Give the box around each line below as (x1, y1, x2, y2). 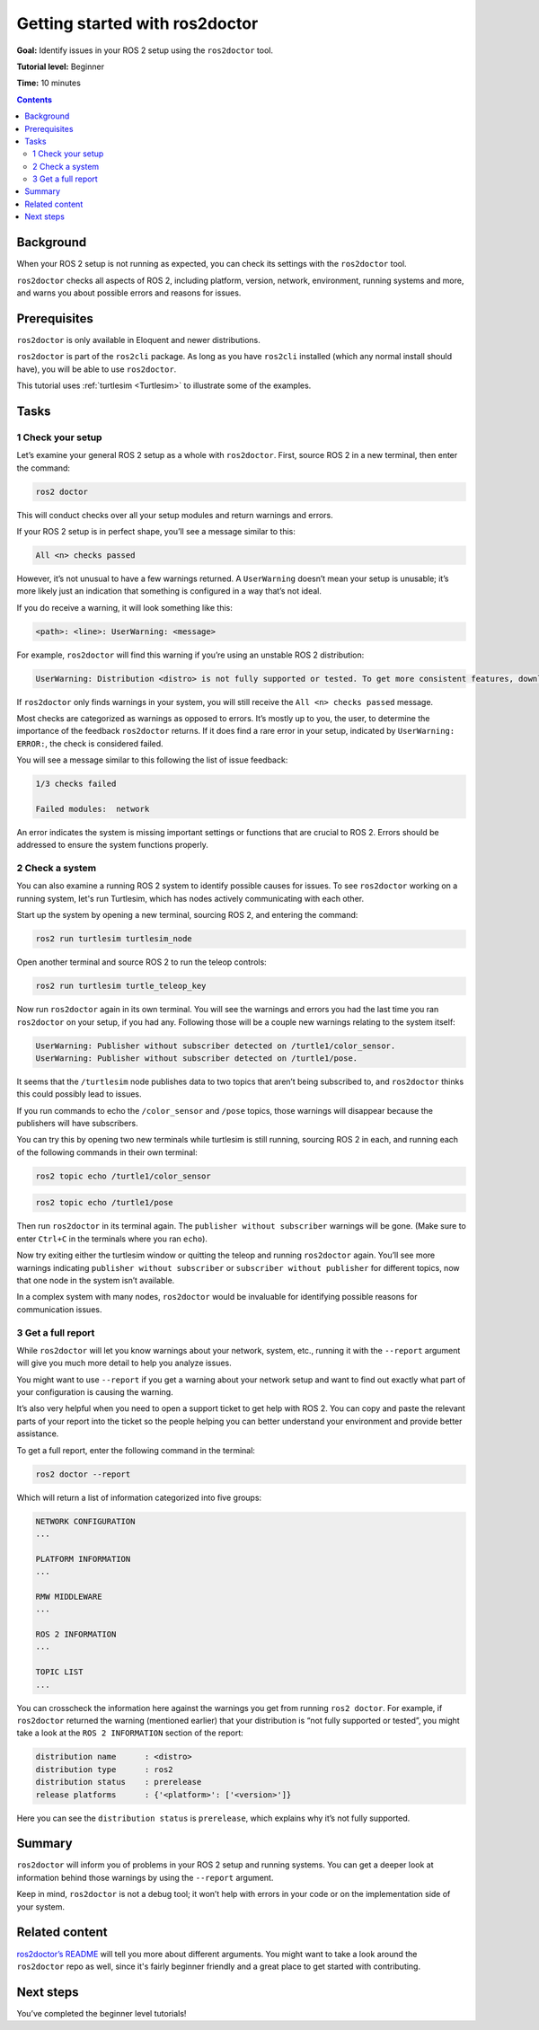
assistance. (16, 1428, 59, 1439)
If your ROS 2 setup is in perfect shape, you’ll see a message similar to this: (16, 525, 296, 536)
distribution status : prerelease (35, 1777, 202, 1787)
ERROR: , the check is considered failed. (16, 737, 163, 749)
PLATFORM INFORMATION (35, 1554, 131, 1564)
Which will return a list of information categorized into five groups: (16, 1492, 262, 1503)
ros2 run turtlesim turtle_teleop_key (35, 981, 207, 992)
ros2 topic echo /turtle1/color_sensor (35, 1170, 211, 1181)
